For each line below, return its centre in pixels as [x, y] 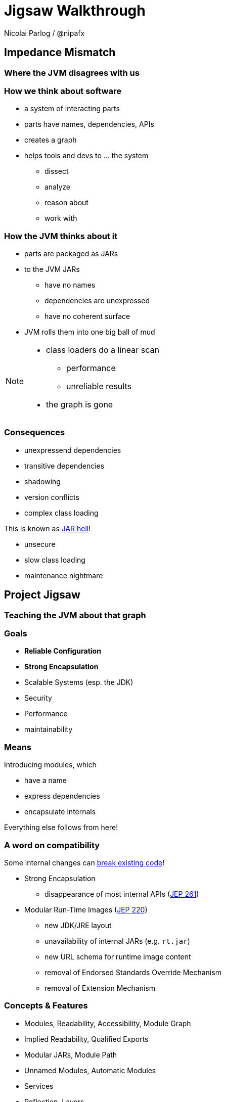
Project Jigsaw [42, 595]
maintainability [49, 729]
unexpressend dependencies [73, 450]
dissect [57, 171]
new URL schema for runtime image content [118, 956]
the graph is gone [80, 405]
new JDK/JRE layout [78, 925]
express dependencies [62, 796]
